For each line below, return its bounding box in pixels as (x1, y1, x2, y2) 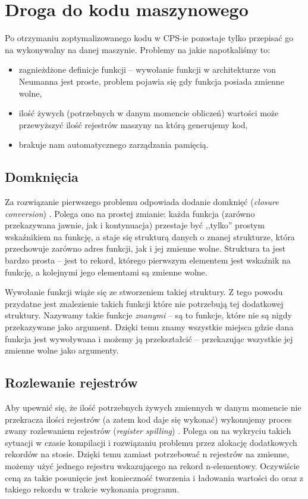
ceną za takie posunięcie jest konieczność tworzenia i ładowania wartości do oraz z (5, 471, 304, 483)
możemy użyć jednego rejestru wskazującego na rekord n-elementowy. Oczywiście (5, 459, 300, 472)
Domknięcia (5, 168, 78, 186)
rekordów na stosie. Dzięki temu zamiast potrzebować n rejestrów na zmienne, (5, 448, 290, 460)
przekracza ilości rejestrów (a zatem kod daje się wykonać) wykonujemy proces (5, 413, 292, 425)
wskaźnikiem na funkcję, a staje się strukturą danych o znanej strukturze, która (5, 230, 295, 243)
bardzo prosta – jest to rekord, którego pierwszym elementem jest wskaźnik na (5, 254, 291, 266)
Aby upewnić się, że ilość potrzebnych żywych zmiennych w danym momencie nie (5, 401, 301, 413)
